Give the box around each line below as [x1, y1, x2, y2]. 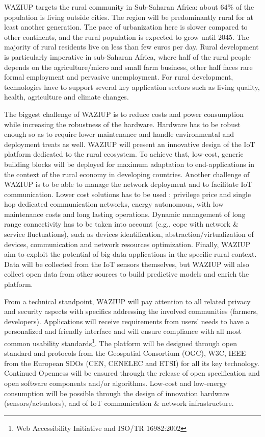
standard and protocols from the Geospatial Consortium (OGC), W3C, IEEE [4, 348, 246, 358]
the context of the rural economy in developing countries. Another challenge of [4, 168, 250, 179]
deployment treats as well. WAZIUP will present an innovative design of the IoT [4, 138, 255, 149]
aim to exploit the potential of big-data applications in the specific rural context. [4, 249, 257, 259]
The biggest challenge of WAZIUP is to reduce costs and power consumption [4, 108, 244, 119]
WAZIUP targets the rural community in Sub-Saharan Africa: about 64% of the [4, 2, 254, 12]
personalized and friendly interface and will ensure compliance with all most [4, 326, 242, 336]
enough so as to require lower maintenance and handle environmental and [4, 129, 234, 139]
